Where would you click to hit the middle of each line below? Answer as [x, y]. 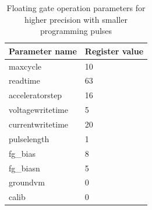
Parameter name [43, 51]
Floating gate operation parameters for [76, 8]
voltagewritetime [38, 110]
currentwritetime [39, 124]
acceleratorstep [36, 95]
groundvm [27, 182]
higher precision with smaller [76, 19]
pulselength [29, 138]
